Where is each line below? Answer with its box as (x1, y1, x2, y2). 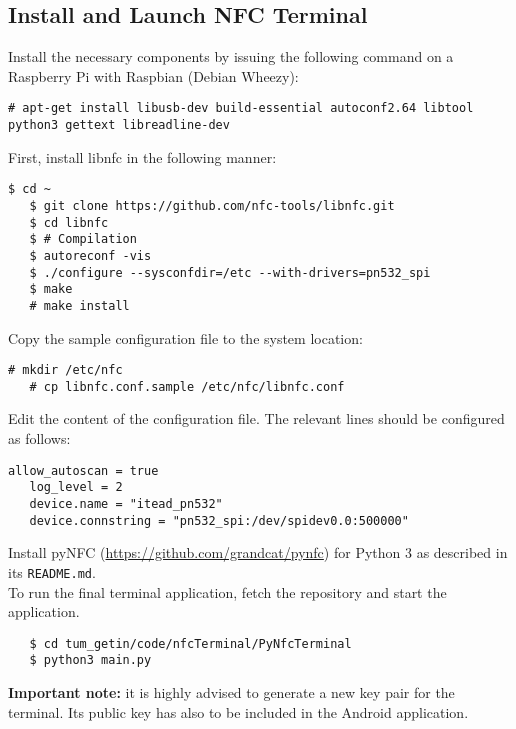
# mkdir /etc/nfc (8, 363, 123, 378)
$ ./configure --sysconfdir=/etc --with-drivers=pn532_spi (29, 265, 431, 280)
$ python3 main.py (29, 653, 152, 668)
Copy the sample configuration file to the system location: (8, 327, 363, 348)
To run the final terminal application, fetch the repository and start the (8, 581, 447, 602)
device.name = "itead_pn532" (29, 496, 223, 511)
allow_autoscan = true (8, 463, 159, 478)
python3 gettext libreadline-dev (8, 118, 230, 133)
